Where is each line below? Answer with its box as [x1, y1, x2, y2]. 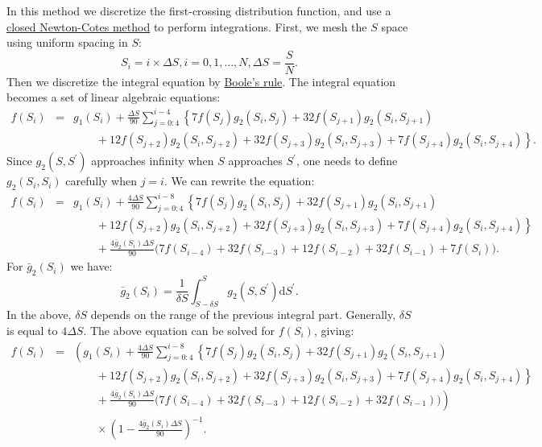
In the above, [6, 306, 72, 323]
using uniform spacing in [6, 34, 128, 51]
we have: [70, 258, 113, 275]
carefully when [65, 172, 137, 189]
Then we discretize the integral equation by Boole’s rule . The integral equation [6, 72, 396, 89]
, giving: [313, 321, 354, 338]
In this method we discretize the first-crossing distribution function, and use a [6, 2, 391, 19]
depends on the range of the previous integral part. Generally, [90, 306, 396, 323]
